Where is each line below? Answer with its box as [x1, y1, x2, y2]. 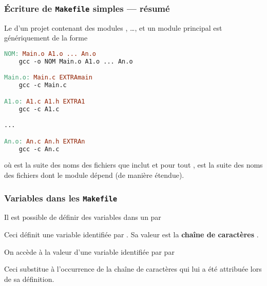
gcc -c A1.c [18, 105, 60, 113]
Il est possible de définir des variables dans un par [4, 212, 161, 222]
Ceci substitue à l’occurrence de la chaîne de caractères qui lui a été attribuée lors [4, 263, 262, 274]
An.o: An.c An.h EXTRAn [4, 137, 85, 145]
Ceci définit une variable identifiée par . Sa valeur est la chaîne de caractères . [4, 229, 259, 240]
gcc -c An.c [18, 145, 60, 153]
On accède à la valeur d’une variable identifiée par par [4, 246, 175, 257]
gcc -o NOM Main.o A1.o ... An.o [18, 57, 133, 65]
